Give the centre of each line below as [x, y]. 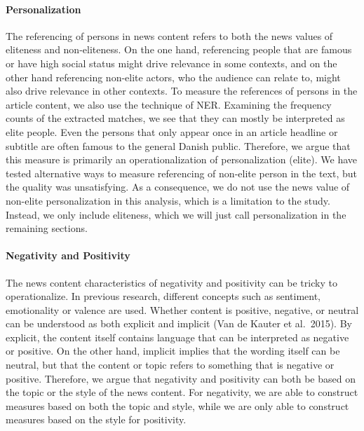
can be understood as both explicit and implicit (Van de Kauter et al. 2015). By [179, 323]
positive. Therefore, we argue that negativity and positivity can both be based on [181, 378]
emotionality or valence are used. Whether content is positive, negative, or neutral [182, 309]
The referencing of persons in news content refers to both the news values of [169, 35]
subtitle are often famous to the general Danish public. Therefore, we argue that [178, 145]
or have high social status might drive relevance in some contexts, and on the [171, 63]
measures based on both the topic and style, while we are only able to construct [177, 405]
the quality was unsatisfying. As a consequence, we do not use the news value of [178, 187]
